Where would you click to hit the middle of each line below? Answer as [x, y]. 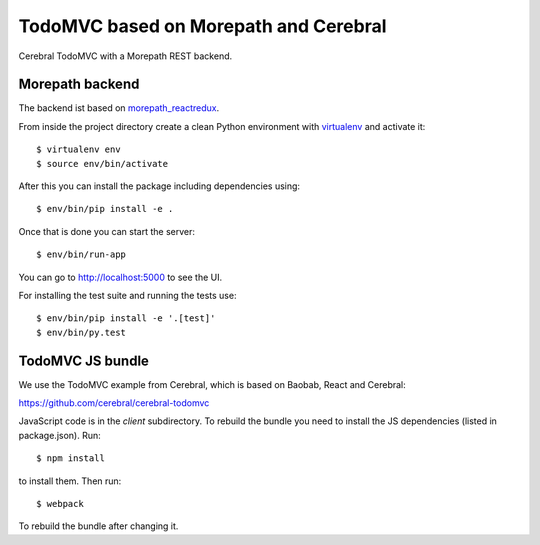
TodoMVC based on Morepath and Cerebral [202, 26]
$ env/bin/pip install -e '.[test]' [126, 318]
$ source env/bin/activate [102, 163]
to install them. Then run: [70, 481]
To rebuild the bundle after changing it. [98, 526]
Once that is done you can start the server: [106, 231]
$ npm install [70, 458]
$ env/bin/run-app [81, 254]
